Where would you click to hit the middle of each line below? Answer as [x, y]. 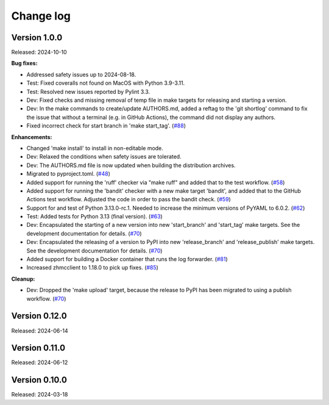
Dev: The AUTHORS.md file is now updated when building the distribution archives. [131, 165]
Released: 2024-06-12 [40, 362]
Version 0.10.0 [39, 380]
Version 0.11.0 [38, 348]
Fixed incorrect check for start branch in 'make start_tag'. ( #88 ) [106, 126]
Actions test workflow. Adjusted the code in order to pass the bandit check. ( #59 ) [129, 199]
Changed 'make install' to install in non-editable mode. [95, 148]
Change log [41, 16]
